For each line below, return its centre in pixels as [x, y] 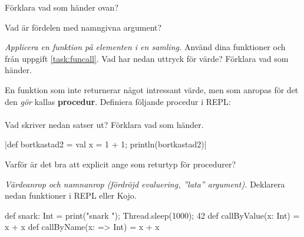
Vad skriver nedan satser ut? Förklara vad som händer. [104, 124]
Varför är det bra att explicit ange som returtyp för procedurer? [120, 164]
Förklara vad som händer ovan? [62, 7]
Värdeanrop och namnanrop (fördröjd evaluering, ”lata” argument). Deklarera [145, 184]
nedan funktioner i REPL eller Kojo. [71, 195]
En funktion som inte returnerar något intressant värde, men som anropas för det [152, 89]
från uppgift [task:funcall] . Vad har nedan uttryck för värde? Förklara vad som [147, 58]
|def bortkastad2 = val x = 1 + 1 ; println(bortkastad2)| [106, 144]
